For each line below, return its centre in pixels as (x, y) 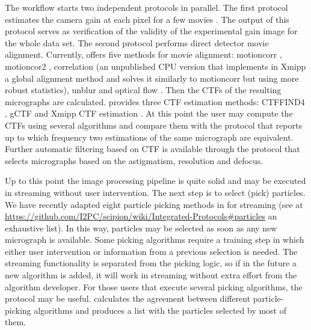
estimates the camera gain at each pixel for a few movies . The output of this (147, 19)
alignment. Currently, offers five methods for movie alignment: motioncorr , (143, 54)
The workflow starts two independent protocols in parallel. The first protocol (146, 7)
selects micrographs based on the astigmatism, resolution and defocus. (134, 160)
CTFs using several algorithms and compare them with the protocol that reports (153, 125)
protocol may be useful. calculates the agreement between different (128, 298)
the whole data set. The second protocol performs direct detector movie (137, 42)
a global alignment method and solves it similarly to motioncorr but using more (152, 78)
